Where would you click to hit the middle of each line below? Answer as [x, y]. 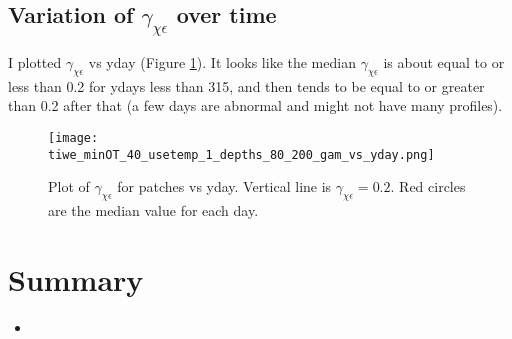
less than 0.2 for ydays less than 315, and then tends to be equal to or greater [246, 85]
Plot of [69, 186]
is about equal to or [444, 62]
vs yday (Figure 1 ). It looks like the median [222, 62]
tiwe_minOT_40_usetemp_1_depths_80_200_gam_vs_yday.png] [241, 154]
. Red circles [428, 186]
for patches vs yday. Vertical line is [224, 186]
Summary [76, 278]
